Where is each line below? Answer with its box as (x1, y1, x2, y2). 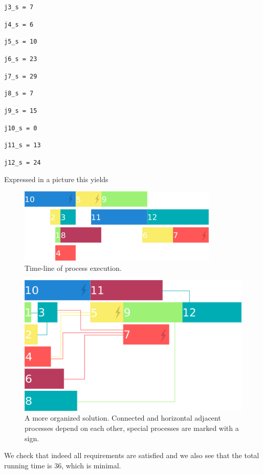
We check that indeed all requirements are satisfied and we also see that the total (4, 450, 259, 461)
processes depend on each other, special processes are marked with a (25, 422, 239, 433)
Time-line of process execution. (25, 262, 122, 273)
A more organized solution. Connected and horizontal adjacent (25, 412, 221, 423)
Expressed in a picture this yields (4, 173, 108, 184)
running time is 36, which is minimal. (4, 460, 121, 470)
